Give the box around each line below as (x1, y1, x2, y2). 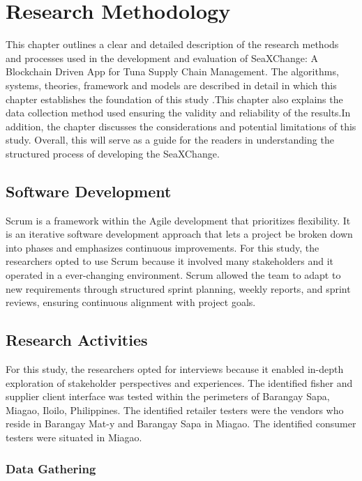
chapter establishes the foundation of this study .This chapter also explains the (6, 91, 343, 106)
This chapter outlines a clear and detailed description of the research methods (6, 37, 339, 52)
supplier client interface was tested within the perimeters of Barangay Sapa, (6, 389, 330, 404)
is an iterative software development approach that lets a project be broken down (6, 227, 353, 241)
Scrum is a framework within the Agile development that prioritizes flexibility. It (6, 213, 351, 227)
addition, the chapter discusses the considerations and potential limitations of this (6, 119, 356, 133)
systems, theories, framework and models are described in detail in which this (6, 77, 337, 92)
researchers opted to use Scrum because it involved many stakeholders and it (6, 254, 334, 268)
